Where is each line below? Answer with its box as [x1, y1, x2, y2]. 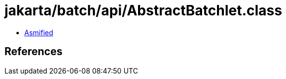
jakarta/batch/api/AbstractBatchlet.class [4, 2, 283, 19]
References [4, 45, 63, 58]
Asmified [24, 28, 54, 37]
